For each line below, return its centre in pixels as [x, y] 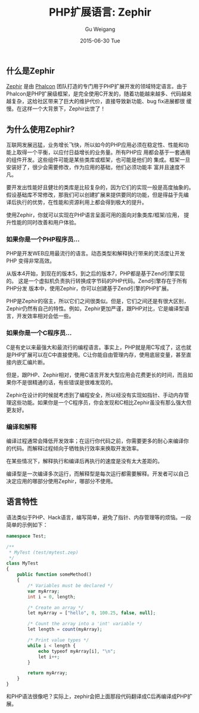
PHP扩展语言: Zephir [100, 12]
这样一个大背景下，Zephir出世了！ [64, 109]
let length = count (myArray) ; [65, 629]
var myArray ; [44, 591]
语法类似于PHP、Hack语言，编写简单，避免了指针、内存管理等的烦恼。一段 [99, 517]
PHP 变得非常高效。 [31, 261]
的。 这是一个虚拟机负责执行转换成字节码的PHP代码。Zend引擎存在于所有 [97, 281]
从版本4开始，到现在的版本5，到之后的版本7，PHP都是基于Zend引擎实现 [96, 274]
